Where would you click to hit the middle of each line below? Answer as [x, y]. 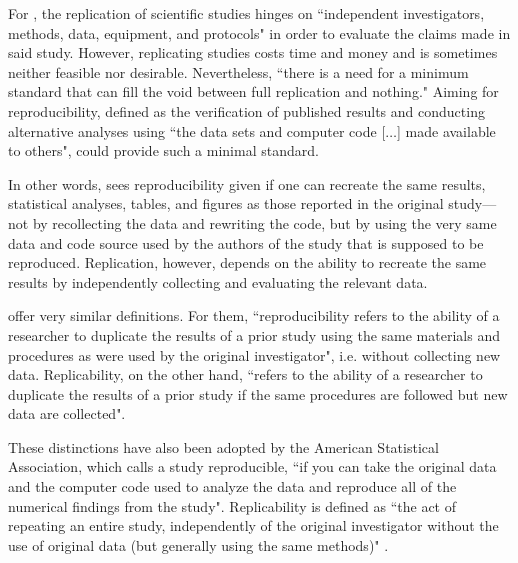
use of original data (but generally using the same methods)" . [198, 544]
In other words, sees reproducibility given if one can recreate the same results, [247, 183]
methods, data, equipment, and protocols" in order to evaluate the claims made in [259, 32]
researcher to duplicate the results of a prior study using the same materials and [254, 334]
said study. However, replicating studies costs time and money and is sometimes [253, 52]
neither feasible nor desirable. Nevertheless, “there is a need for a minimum [238, 71]
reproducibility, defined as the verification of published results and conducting [246, 110]
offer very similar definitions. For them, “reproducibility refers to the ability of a [254, 315]
